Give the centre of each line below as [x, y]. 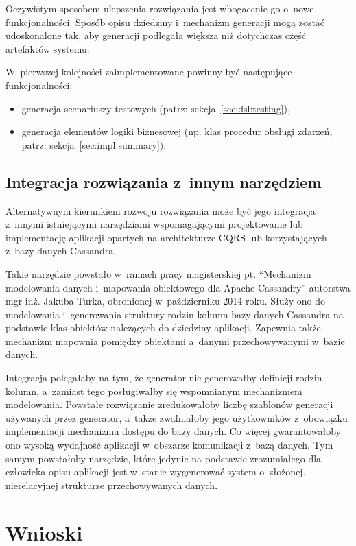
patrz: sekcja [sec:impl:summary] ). [94, 144]
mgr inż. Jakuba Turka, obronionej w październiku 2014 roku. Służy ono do [166, 301]
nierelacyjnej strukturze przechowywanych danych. [112, 485]
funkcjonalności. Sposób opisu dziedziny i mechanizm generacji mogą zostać [165, 22]
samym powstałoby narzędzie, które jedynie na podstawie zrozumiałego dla [164, 458]
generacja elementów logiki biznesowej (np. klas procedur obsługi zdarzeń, [177, 131]
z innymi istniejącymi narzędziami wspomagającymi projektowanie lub [154, 224]
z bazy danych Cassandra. [61, 251]
